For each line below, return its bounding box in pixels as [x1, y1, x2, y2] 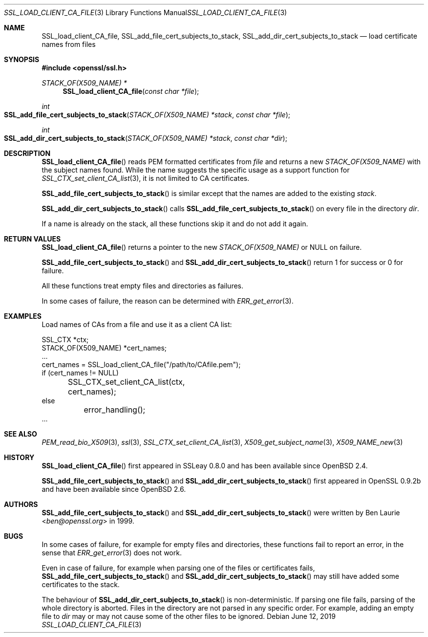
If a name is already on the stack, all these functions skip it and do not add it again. [42, 220, 308, 228]
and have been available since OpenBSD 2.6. [42, 485, 186, 493]
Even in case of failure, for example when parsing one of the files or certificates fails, [42, 564, 315, 572]
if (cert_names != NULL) [42, 369, 119, 377]
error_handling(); [84, 405, 146, 415]
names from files [42, 40, 96, 48]
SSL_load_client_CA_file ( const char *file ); [63, 87, 199, 95]
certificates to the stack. [42, 580, 120, 589]
